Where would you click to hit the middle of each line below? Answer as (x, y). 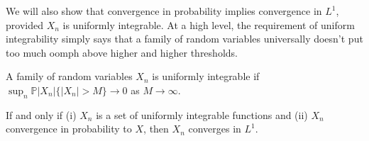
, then (156, 129)
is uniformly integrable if (206, 76)
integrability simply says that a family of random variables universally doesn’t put (184, 39)
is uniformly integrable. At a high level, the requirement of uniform (209, 24)
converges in (215, 129)
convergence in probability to (69, 129)
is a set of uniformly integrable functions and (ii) (202, 114)
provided (24, 24)
